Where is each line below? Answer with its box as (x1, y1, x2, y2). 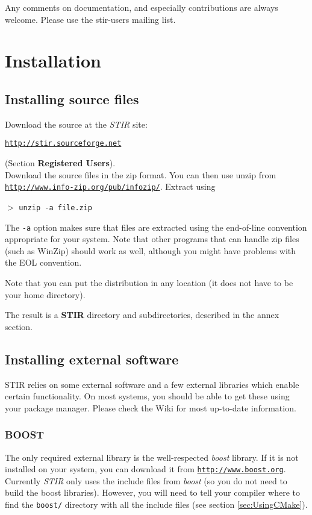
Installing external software (5, 349, 179, 368)
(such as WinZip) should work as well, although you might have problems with (5, 244, 296, 257)
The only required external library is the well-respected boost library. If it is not (5, 451, 299, 463)
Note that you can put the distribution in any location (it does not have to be (5, 276, 293, 289)
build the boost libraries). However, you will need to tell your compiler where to (5, 486, 300, 499)
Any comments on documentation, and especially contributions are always (5, 1, 278, 13)
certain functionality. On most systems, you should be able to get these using (5, 390, 290, 402)
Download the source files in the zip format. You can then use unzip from (5, 168, 276, 181)
